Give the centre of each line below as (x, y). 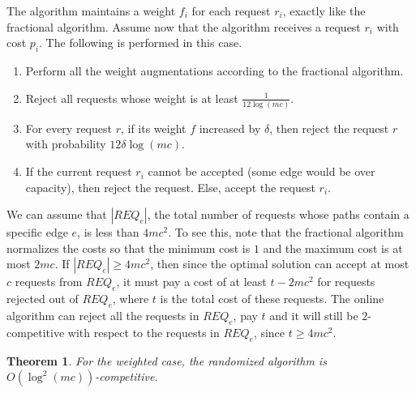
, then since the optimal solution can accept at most (280, 264)
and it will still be (314, 316)
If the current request (79, 171)
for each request (231, 11)
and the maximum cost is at (333, 248)
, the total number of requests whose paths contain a (278, 214)
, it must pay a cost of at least (191, 282)
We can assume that (57, 214)
